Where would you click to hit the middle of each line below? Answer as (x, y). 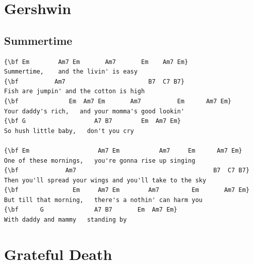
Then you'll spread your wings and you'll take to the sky (105, 180)
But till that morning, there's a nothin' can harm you (103, 200)
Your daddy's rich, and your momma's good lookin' (94, 111)
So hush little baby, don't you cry (69, 131)
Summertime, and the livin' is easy (71, 72)
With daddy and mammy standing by (66, 220)
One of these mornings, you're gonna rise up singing (100, 160)
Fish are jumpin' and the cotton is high (75, 91)
